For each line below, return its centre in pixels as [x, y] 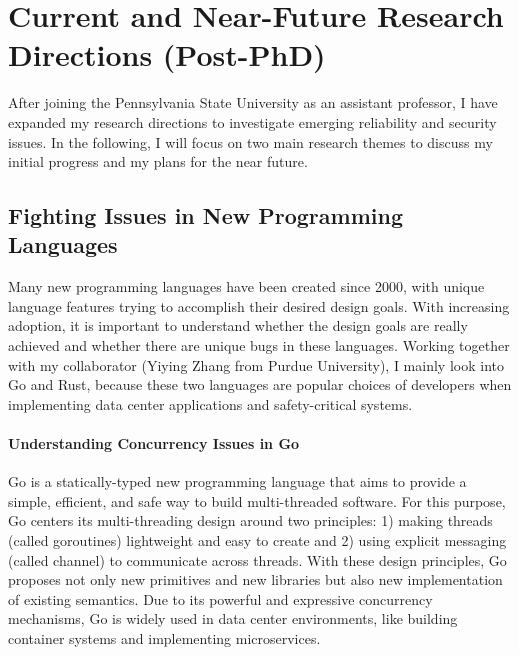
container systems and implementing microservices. [164, 637]
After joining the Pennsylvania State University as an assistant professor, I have [253, 102]
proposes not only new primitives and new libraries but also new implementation [255, 579]
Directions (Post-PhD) [167, 54]
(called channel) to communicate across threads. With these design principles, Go [257, 559]
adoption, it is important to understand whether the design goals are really [238, 325]
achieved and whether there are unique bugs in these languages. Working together [259, 345]
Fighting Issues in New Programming [205, 215]
